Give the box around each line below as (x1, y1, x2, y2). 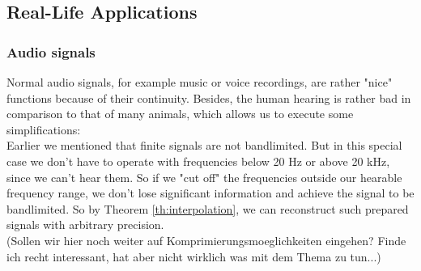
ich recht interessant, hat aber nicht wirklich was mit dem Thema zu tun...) (6, 248, 381, 265)
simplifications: (6, 121, 81, 138)
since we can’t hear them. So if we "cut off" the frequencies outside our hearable (6, 168, 402, 185)
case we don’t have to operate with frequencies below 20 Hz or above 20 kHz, (6, 152, 390, 169)
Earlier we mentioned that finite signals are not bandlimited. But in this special (6, 137, 402, 154)
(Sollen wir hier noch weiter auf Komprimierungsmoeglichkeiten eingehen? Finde (6, 231, 406, 248)
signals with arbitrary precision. (6, 216, 164, 233)
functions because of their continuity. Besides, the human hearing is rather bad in (6, 89, 411, 106)
